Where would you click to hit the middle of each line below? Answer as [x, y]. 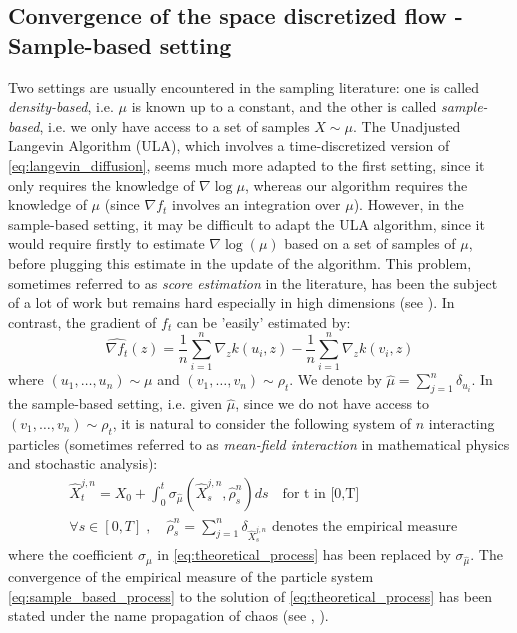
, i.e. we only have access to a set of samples [174, 125]
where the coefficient [71, 554]
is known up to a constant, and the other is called [284, 106]
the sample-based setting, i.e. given [115, 403]
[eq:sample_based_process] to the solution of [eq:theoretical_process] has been [250, 595]
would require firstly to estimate [106, 243]
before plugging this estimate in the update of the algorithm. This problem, [240, 262]
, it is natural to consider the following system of [262, 422]
